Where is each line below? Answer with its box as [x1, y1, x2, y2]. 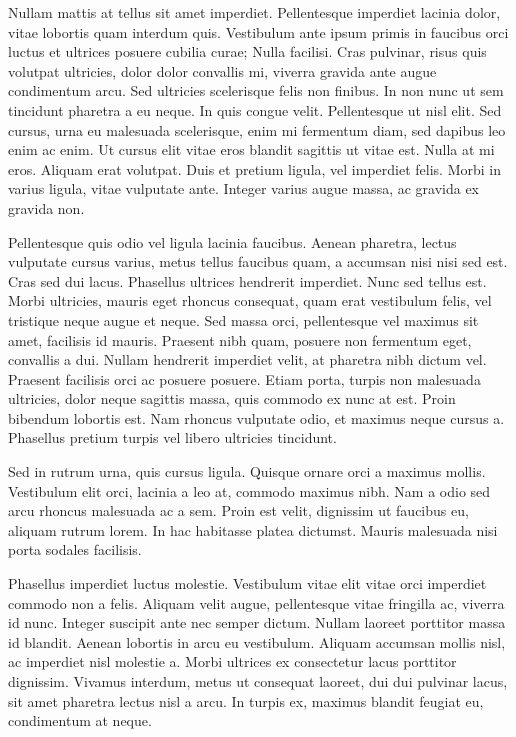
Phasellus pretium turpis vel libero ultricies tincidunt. [8, 427, 337, 448]
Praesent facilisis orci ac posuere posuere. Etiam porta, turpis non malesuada [8, 368, 481, 389]
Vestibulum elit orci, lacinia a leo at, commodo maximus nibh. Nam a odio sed [8, 480, 491, 501]
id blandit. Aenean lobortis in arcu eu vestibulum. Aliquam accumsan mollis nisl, [8, 631, 506, 652]
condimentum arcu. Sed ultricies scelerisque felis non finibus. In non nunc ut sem [8, 80, 504, 101]
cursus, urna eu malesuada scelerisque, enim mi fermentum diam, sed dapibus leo [8, 119, 506, 140]
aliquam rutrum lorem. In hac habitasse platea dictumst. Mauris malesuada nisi [8, 519, 498, 540]
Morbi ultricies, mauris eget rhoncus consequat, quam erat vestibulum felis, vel [8, 290, 492, 311]
